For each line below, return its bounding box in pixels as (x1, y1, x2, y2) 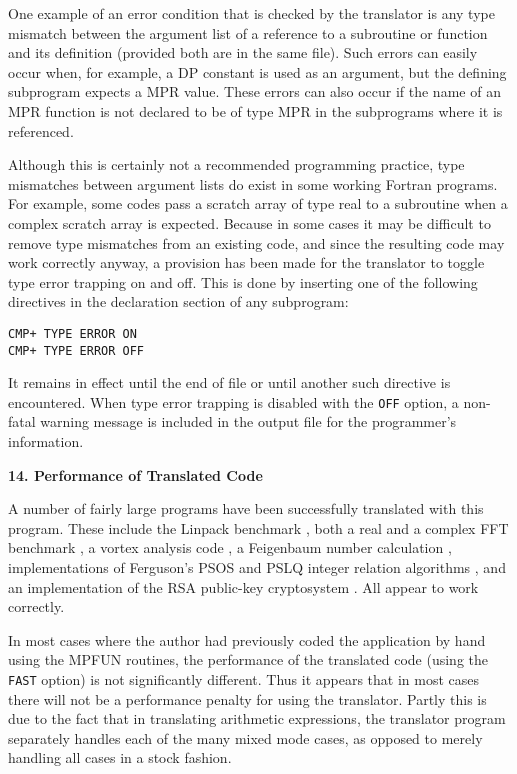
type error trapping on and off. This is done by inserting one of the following (8, 271, 478, 292)
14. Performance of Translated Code (8, 464, 263, 485)
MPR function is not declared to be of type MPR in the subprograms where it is (8, 100, 503, 121)
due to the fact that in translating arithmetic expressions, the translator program (8, 708, 506, 729)
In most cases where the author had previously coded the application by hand (8, 629, 486, 650)
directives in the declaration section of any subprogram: (8, 291, 349, 312)
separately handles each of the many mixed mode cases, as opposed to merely (8, 727, 483, 748)
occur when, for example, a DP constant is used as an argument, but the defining (8, 61, 507, 82)
